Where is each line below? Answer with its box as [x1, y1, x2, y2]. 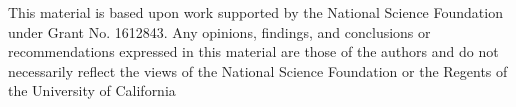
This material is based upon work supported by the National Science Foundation [8, 2, 503, 22]
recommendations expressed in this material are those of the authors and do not [8, 41, 499, 62]
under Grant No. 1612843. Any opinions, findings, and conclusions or [8, 21, 431, 42]
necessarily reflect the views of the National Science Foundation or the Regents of [8, 60, 508, 81]
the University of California [8, 80, 176, 101]
